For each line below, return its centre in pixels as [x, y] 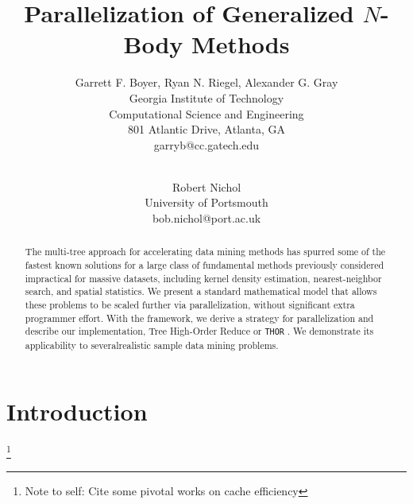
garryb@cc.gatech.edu [206, 144]
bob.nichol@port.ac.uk [206, 218]
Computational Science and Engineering [206, 113]
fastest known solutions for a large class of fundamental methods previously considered [205, 265]
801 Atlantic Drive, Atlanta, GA [206, 129]
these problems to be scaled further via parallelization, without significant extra [190, 305]
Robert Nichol [206, 186]
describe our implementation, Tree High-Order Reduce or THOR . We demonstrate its [199, 331]
